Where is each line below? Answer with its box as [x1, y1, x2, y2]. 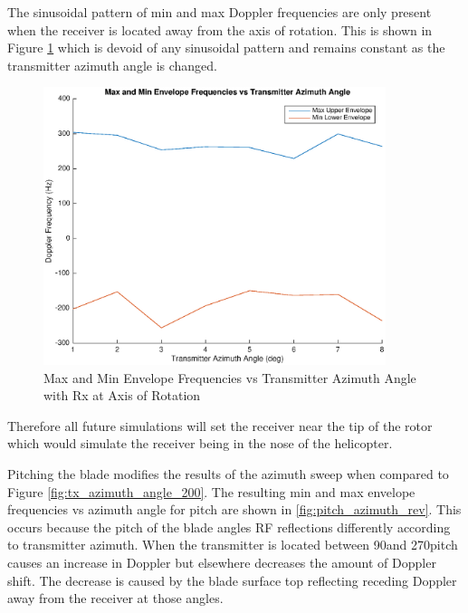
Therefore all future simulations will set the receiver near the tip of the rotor [7, 416, 433, 435]
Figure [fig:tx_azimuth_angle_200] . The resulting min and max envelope [7, 482, 415, 501]
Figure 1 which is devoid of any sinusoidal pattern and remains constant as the [7, 38, 445, 57]
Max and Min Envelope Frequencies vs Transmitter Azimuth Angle [43, 368, 416, 387]
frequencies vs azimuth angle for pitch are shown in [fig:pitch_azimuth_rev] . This [7, 500, 462, 519]
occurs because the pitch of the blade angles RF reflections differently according [7, 517, 451, 536]
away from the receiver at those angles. [7, 589, 224, 608]
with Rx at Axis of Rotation [43, 386, 201, 405]
